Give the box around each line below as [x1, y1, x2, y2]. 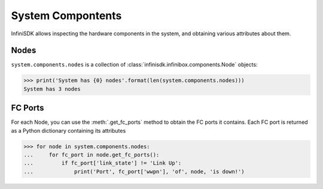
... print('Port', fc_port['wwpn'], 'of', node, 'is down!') [23, 168, 245, 175]
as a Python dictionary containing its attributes [11, 127, 126, 134]
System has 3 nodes [23, 86, 81, 92]
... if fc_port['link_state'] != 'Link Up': [23, 160, 182, 167]
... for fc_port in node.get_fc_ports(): [23, 151, 160, 158]
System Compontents [11, 9, 122, 22]
